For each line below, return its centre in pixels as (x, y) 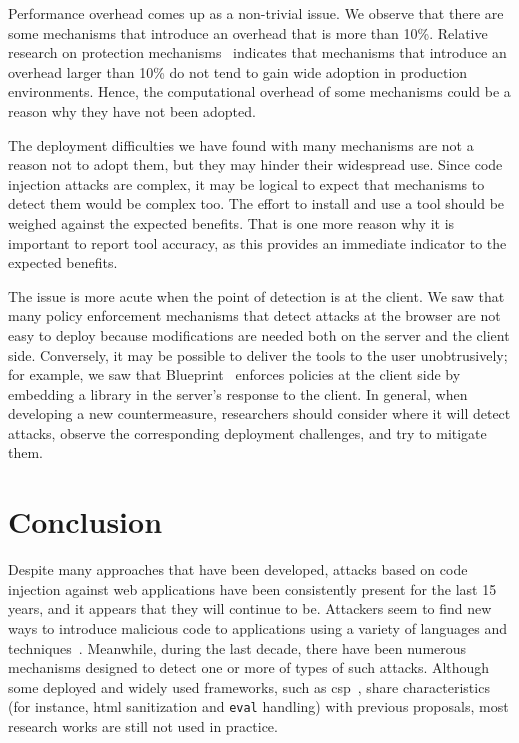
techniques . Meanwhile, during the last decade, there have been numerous (237, 647)
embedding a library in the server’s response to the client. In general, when (238, 393)
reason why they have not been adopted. (132, 110)
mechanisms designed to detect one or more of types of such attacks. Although (249, 667)
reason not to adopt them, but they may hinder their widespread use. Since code (255, 164)
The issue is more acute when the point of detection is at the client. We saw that (256, 295)
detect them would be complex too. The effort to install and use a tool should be (256, 203)
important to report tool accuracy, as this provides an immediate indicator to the (257, 242)
